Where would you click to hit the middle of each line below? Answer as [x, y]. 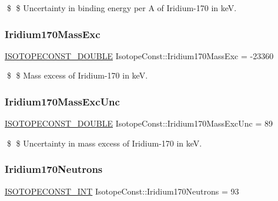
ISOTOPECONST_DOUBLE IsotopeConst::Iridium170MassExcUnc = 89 [139, 123]
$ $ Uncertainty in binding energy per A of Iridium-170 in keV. [122, 8]
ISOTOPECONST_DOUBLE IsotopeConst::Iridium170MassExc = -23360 [139, 55]
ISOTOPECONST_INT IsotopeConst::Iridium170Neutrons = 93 [122, 191]
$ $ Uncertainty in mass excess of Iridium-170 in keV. [104, 143]
